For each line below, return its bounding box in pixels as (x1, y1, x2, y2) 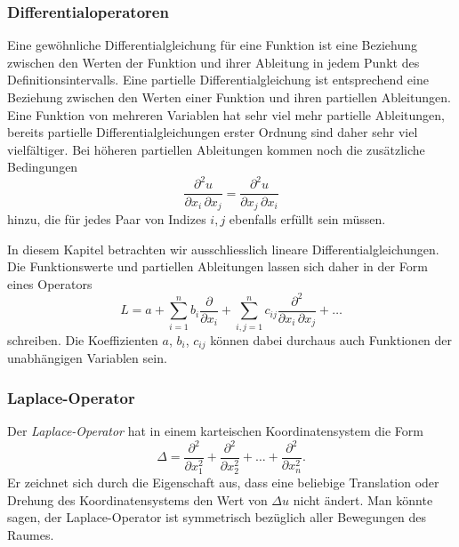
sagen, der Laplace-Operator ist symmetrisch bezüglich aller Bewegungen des (7, 508, 427, 527)
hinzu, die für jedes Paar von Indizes (7, 209, 206, 228)
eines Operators (7, 274, 93, 293)
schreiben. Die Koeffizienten (7, 330, 158, 349)
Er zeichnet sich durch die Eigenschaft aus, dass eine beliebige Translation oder (7, 473, 439, 492)
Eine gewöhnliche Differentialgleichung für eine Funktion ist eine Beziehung (7, 36, 418, 54)
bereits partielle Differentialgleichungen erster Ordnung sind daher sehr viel (7, 123, 418, 141)
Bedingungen (7, 157, 78, 176)
